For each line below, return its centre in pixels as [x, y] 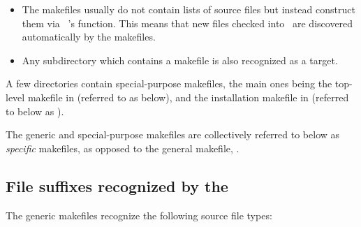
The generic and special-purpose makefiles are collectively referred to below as [173, 134]
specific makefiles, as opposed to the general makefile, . [123, 148]
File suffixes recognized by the [117, 185]
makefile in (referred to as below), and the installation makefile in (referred [188, 97]
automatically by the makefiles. [89, 37]
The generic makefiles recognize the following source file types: [139, 215]
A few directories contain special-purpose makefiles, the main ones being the [169, 83]
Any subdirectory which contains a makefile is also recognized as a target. [180, 60]
